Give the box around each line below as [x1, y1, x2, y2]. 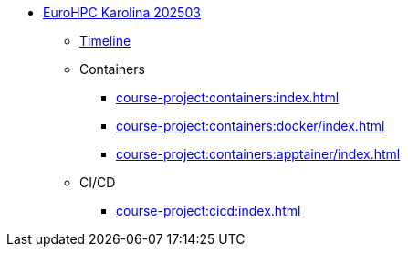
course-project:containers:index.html [116, 90, 340, 105]
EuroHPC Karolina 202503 [43, 5, 201, 20]
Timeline [79, 33, 131, 48]
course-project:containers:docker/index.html [116, 118, 385, 133]
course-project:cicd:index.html [116, 203, 301, 218]
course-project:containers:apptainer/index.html [116, 146, 401, 162]
